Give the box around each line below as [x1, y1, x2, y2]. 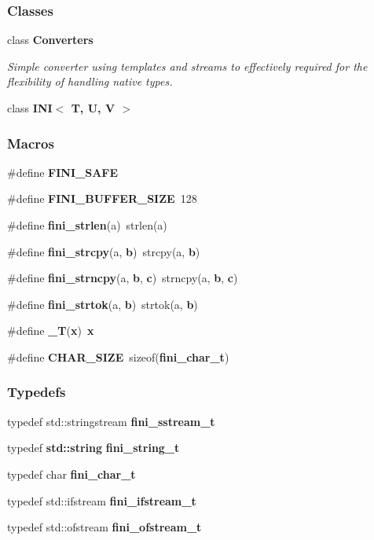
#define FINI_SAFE [7, 163, 119, 180]
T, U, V [71, 100, 115, 116]
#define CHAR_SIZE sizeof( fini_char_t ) [7, 348, 229, 365]
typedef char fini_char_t [7, 465, 136, 482]
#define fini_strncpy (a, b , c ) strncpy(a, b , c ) [7, 270, 238, 286]
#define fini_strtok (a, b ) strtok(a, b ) [7, 296, 198, 312]
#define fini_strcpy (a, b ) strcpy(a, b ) [7, 243, 200, 259]
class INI [7, 100, 53, 116]
